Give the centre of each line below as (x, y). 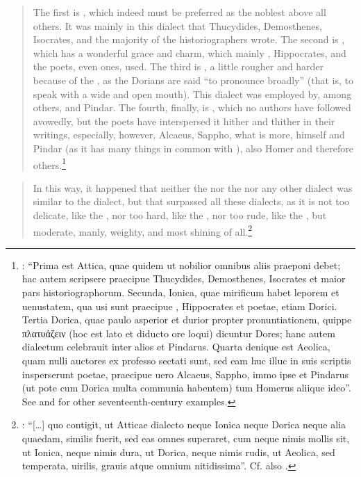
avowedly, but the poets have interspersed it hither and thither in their (184, 121)
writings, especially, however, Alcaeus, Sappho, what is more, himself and (189, 135)
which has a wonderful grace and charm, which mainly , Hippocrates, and (190, 52)
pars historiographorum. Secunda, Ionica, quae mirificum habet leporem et (180, 292)
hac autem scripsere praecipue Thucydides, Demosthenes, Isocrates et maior (184, 278)
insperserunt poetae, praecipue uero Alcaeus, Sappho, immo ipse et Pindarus (185, 374)
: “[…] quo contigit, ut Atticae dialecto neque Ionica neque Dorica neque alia (184, 425)
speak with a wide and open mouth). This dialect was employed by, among (192, 94)
